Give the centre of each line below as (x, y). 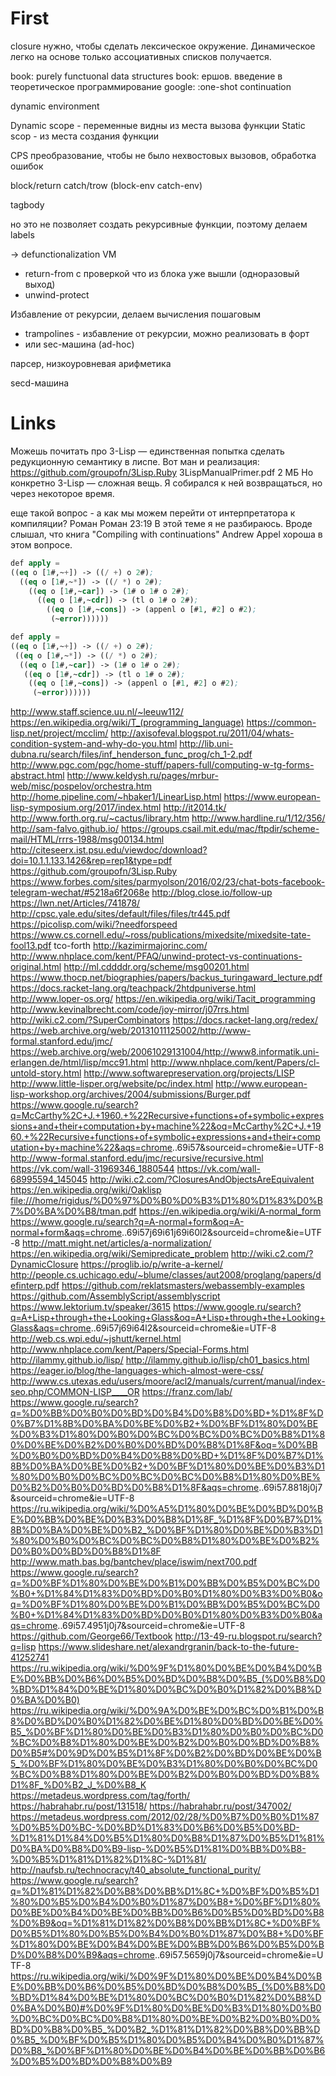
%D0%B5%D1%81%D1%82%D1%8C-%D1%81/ (108, 1859)
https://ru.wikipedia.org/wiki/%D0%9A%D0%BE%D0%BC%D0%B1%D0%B (167, 1711)
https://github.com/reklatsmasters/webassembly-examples (183, 1286)
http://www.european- (261, 1084)
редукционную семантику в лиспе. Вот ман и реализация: (135, 461)
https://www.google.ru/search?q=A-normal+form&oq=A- (127, 1222)
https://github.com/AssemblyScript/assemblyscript (115, 1296)
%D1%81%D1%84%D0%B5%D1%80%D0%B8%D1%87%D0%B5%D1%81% (167, 1838)
